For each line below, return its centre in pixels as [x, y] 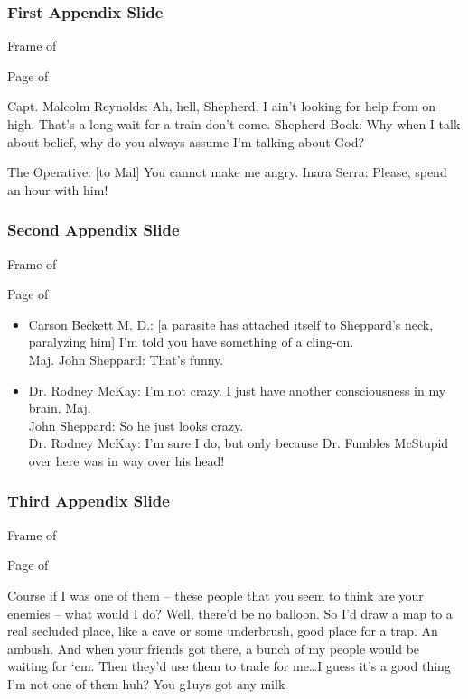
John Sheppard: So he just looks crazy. [136, 425]
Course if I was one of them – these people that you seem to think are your [215, 595]
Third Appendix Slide [89, 501]
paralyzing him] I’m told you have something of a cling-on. [191, 342]
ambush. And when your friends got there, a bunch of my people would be [214, 648]
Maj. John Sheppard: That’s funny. [126, 359]
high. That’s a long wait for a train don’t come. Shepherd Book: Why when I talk [234, 124]
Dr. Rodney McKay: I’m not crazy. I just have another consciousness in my [237, 390]
